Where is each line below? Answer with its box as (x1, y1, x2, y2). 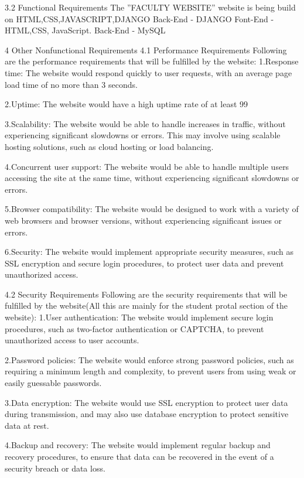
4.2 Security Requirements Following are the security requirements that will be (5, 288, 288, 300)
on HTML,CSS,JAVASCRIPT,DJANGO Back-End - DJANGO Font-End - (5, 12, 274, 25)
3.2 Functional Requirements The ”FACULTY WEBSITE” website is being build (5, 1, 296, 13)
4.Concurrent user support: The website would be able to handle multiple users (5, 160, 289, 172)
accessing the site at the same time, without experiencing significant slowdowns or (5, 172, 299, 184)
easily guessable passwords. (5, 377, 102, 389)
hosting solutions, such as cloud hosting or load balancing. (5, 140, 214, 152)
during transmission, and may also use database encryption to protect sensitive (5, 408, 289, 420)
